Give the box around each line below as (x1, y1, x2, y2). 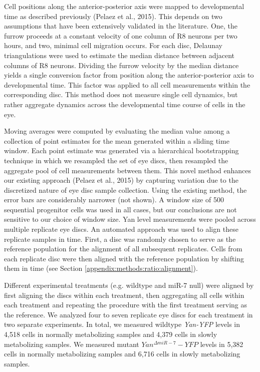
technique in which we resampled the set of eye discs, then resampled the (4, 155, 228, 165)
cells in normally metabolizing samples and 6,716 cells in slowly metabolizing (4, 348, 240, 359)
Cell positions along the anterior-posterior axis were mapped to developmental (4, 1, 244, 11)
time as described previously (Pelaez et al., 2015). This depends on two (4, 11, 222, 21)
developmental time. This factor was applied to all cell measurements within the (4, 79, 250, 90)
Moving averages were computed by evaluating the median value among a (4, 126, 230, 136)
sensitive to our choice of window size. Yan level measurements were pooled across (4, 214, 256, 224)
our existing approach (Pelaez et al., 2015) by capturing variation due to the (4, 175, 238, 185)
